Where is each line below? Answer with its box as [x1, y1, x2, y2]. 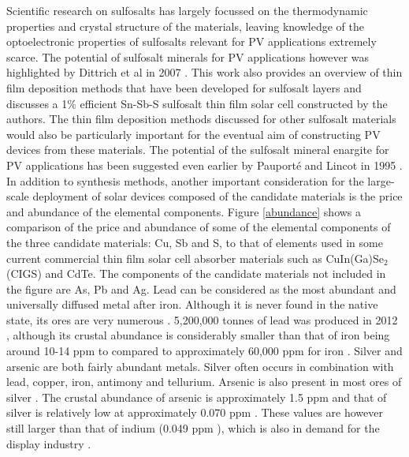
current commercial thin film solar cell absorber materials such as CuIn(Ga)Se [6, 249, 385, 266]
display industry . [6, 435, 91, 451]
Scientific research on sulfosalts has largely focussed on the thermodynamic [6, 2, 368, 18]
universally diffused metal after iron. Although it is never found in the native [6, 296, 378, 313]
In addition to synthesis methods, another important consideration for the [6, 172, 364, 189]
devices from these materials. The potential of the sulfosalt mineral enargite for [6, 141, 389, 158]
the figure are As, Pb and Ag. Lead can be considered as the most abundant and [6, 280, 396, 297]
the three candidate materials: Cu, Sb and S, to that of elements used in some [6, 234, 383, 250]
